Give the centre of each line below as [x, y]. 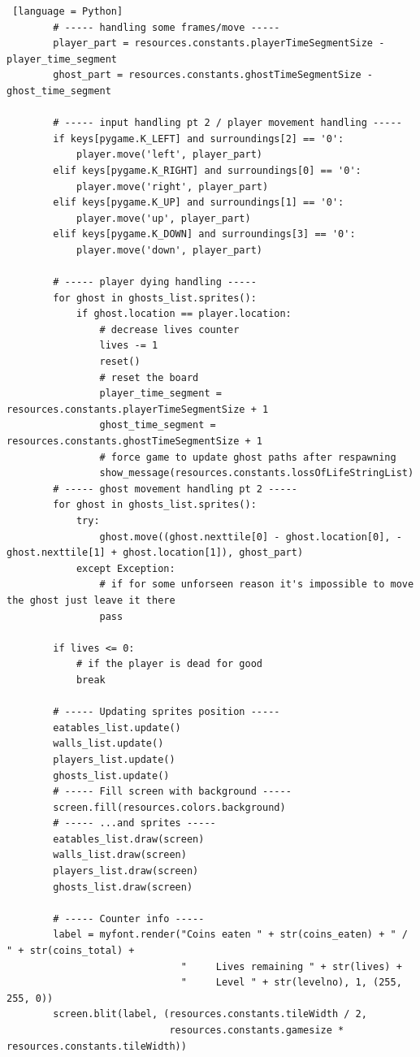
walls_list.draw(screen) [120, 855]
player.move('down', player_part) [169, 250]
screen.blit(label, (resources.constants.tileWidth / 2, [210, 1014]
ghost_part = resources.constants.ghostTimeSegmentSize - [213, 75]
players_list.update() [114, 759]
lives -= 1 [129, 346]
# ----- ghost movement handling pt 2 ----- [175, 489]
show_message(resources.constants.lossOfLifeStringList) [257, 473]
